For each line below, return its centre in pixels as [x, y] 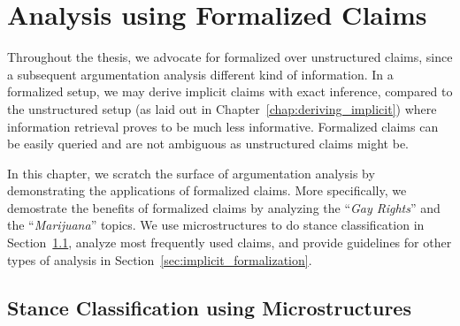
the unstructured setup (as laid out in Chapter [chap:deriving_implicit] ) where [222, 108]
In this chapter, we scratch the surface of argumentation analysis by [191, 173]
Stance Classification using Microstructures [209, 307]
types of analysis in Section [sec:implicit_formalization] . [160, 259]
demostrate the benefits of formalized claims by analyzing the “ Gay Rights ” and [224, 207]
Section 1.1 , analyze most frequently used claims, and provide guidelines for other [230, 243]
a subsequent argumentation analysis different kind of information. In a [200, 74]
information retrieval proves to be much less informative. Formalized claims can [223, 126]
